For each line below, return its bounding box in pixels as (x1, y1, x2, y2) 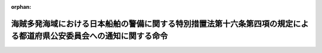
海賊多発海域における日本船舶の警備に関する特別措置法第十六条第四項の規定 (11, 18, 293, 29)
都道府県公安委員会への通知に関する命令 (18, 31, 168, 41)
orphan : (11, 4, 32, 10)
